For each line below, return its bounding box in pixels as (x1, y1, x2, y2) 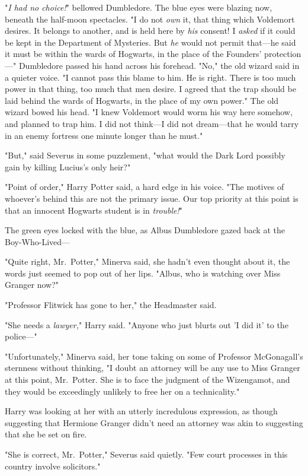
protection (264, 47, 301, 60)
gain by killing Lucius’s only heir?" (5, 160, 131, 173)
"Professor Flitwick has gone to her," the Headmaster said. (5, 299, 217, 311)
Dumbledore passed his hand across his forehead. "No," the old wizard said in (18, 59, 300, 71)
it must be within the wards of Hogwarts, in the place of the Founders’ (5, 47, 262, 60)
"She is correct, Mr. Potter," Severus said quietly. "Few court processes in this (5, 448, 288, 460)
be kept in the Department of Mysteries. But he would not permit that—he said (5, 36, 296, 48)
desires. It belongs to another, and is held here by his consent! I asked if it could (5, 24, 296, 37)
